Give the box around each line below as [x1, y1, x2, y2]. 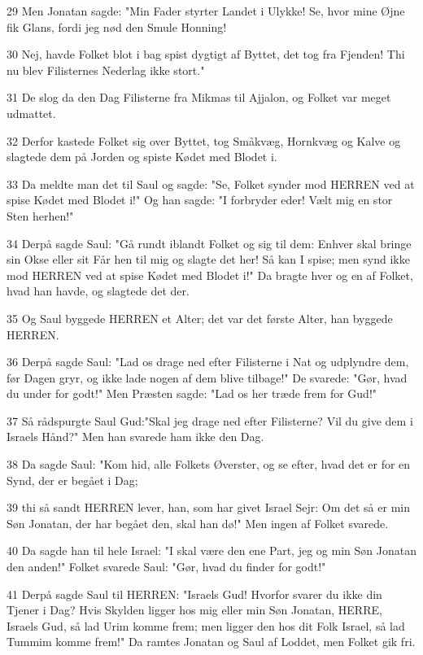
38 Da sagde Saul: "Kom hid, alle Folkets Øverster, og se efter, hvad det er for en [7, 456, 411, 473]
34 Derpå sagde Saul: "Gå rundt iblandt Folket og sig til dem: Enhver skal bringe [7, 234, 412, 251]
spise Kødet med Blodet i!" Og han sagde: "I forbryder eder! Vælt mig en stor [7, 191, 393, 208]
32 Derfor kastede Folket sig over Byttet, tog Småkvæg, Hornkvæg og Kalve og [7, 132, 401, 149]
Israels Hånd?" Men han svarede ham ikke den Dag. [7, 428, 264, 445]
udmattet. [7, 104, 56, 121]
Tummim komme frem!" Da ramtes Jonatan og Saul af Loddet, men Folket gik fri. [7, 633, 416, 650]
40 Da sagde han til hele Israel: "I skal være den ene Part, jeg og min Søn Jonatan [7, 542, 416, 559]
